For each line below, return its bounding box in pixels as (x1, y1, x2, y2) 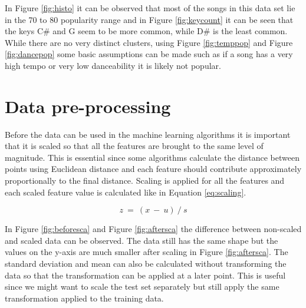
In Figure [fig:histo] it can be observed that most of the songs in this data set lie (5, 2, 295, 14)
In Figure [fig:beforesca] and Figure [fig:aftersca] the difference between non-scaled (5, 223, 302, 235)
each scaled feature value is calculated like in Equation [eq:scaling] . (5, 186, 246, 198)
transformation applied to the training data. (5, 292, 164, 304)
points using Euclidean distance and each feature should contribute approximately (5, 163, 302, 175)
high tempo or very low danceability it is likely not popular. (5, 59, 221, 71)
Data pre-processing (5, 94, 171, 118)
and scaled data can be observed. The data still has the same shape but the (5, 234, 278, 246)
